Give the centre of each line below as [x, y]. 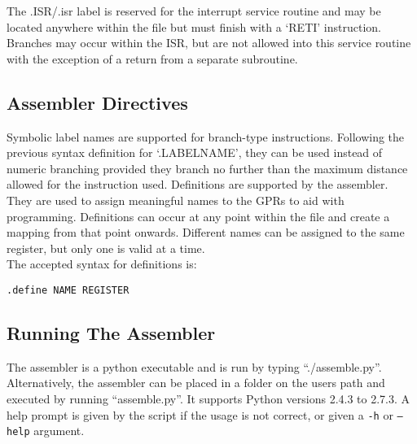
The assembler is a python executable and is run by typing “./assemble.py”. [194, 366]
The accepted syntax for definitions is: [102, 264]
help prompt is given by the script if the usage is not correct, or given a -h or [200, 414]
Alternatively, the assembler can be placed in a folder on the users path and [196, 383]
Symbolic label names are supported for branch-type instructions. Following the [206, 136]
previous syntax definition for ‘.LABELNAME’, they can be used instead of [195, 152]
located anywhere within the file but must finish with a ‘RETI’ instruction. [194, 26]
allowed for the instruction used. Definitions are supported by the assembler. [198, 184]
